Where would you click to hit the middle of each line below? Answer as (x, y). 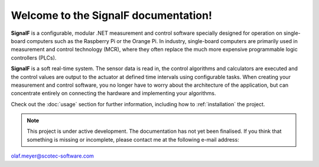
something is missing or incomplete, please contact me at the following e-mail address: (133, 139)
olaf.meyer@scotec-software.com (53, 156)
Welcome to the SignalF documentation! (112, 15)
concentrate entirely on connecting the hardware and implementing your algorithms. (113, 93)
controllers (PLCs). (34, 58)
